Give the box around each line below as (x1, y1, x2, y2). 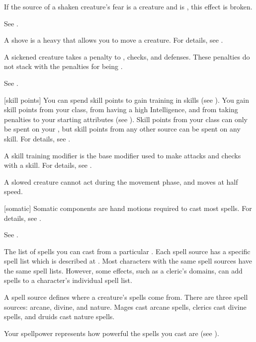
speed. (4, 186, 23, 197)
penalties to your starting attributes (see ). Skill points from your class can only (4, 114, 248, 124)
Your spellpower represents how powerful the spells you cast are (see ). (4, 328, 219, 338)
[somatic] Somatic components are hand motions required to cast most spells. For (4, 203, 252, 213)
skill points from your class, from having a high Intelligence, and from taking (4, 104, 238, 115)
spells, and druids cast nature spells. (4, 311, 115, 322)
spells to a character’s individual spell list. (4, 275, 132, 285)
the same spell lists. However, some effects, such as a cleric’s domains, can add (4, 265, 243, 275)
